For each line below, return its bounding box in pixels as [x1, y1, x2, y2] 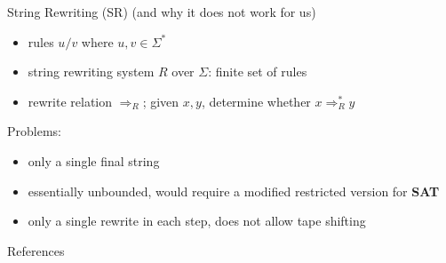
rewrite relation [28, 92, 113, 110]
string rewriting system [28, 62, 155, 81]
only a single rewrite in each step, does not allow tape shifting [28, 211, 366, 230]
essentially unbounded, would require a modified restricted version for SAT [28, 181, 440, 200]
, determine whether [201, 92, 311, 110]
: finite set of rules [208, 62, 307, 81]
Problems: [7, 122, 61, 140]
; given [142, 92, 179, 110]
